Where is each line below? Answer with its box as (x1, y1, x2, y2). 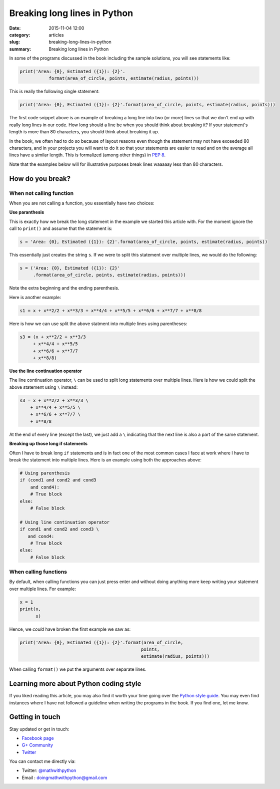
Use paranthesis (9, 209, 44, 215)
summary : (9, 46, 31, 52)
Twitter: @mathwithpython (21, 767, 76, 773)
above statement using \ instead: (9, 384, 78, 390)
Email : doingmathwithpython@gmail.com (21, 774, 107, 780)
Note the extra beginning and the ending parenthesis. (9, 285, 119, 291)
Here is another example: (9, 294, 61, 300)
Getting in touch (9, 713, 61, 721)
